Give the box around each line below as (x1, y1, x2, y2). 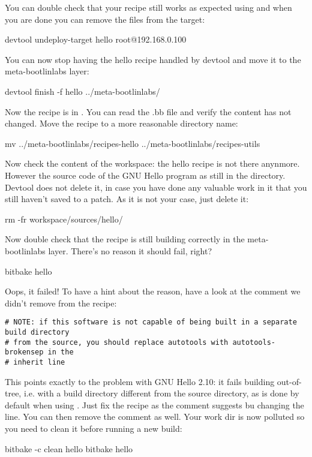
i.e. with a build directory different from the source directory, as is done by (23, 387, 299, 399)
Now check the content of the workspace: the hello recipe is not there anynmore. (5, 157, 300, 170)
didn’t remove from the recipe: (5, 296, 117, 309)
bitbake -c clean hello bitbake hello (5, 442, 133, 455)
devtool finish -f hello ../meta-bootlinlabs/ (5, 85, 160, 97)
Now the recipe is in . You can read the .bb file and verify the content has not (5, 105, 292, 118)
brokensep (5, 348, 44, 357)
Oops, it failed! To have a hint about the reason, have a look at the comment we (5, 285, 301, 297)
